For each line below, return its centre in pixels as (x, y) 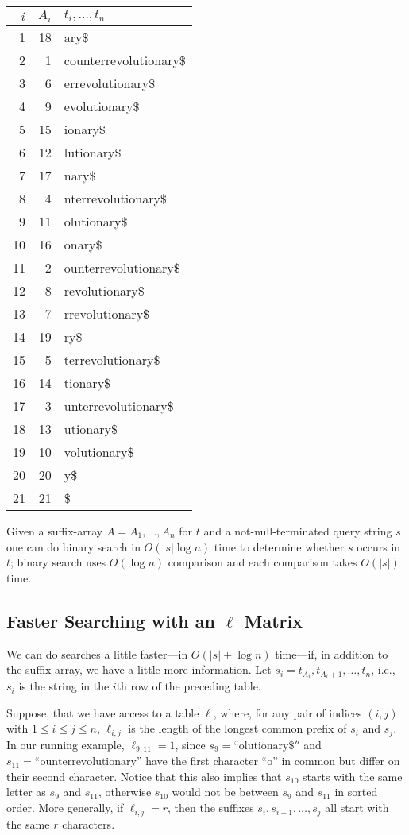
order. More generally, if (65, 808)
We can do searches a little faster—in (97, 653)
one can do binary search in (73, 546)
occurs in (379, 546)
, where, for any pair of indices (287, 712)
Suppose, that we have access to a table (103, 712)
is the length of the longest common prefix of (237, 728)
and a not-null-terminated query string (298, 530)
